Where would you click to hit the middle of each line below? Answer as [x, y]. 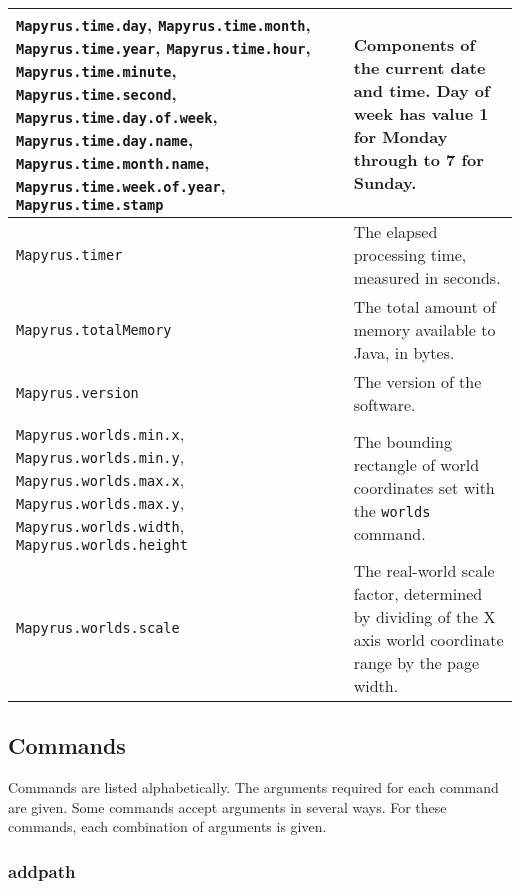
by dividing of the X [424, 616]
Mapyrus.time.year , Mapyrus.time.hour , [163, 47]
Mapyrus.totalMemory [94, 329]
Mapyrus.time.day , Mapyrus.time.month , [163, 24]
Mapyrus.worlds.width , [100, 525]
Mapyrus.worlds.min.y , [100, 456]
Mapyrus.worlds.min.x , [100, 433]
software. [384, 404]
